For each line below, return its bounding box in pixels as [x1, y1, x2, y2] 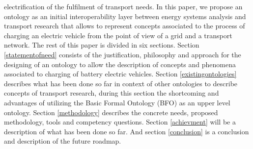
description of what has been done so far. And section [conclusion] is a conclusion [4, 126, 249, 136]
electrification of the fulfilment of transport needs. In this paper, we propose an [4, 1, 243, 11]
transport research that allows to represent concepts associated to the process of [4, 21, 245, 31]
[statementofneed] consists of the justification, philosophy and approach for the [4, 49, 241, 59]
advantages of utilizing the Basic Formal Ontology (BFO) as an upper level [4, 97, 230, 107]
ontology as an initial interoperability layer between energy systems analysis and [4, 11, 246, 21]
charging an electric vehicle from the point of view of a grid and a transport [4, 30, 232, 40]
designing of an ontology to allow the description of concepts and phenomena [4, 59, 236, 69]
